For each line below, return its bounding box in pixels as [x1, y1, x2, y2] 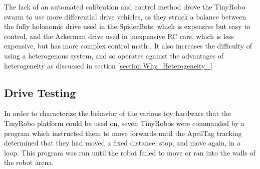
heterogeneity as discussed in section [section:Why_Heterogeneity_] [4, 60, 212, 70]
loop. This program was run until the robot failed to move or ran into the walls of [4, 147, 255, 157]
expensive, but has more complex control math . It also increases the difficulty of [4, 40, 252, 51]
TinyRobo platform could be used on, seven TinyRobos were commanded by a [4, 117, 245, 128]
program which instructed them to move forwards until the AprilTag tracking [4, 127, 242, 138]
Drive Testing [4, 84, 76, 100]
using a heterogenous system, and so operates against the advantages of [4, 50, 224, 60]
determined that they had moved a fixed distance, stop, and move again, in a [4, 137, 241, 148]
